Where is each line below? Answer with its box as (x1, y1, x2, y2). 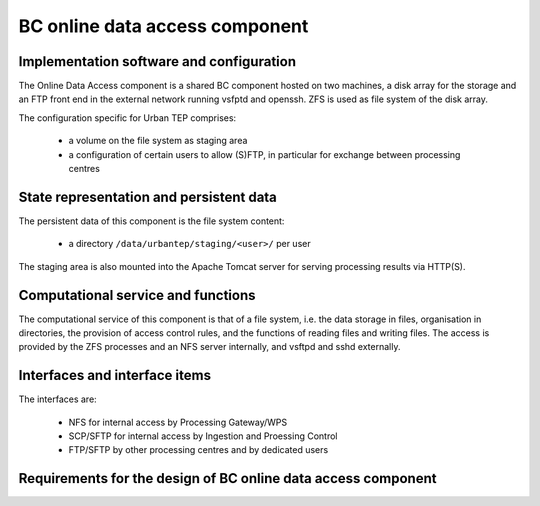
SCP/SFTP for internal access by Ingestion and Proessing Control (68, 430, 338, 442)
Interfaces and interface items (18, 367, 212, 384)
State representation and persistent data (18, 188, 277, 205)
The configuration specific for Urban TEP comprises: (18, 111, 237, 124)
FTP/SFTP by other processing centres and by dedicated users (68, 444, 329, 456)
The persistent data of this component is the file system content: (18, 215, 285, 227)
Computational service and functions (18, 286, 256, 304)
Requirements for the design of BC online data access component (18, 470, 437, 487)
